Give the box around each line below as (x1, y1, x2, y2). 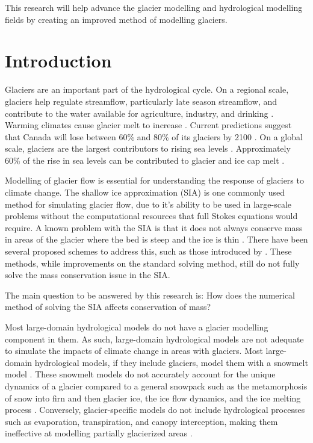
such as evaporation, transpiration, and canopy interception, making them (5, 415, 278, 427)
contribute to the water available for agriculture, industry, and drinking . (5, 107, 274, 119)
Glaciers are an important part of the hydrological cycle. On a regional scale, (5, 83, 289, 96)
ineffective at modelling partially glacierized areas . (5, 427, 193, 439)
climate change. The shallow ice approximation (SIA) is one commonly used (5, 186, 285, 199)
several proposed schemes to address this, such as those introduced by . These (5, 245, 292, 258)
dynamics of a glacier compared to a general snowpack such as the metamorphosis (5, 379, 308, 392)
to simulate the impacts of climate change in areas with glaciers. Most (5, 344, 263, 357)
